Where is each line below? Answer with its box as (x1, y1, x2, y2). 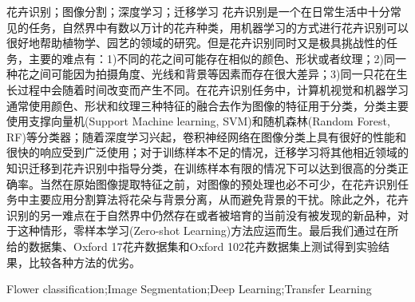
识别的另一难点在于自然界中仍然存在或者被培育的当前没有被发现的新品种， (6, 206, 397, 223)
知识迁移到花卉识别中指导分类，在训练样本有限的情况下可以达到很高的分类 (6, 159, 397, 176)
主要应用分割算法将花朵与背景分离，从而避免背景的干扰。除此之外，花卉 (28, 191, 409, 208)
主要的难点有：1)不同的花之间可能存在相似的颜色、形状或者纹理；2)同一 (28, 50, 406, 66)
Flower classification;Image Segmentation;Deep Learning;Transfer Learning (6, 280, 372, 297)
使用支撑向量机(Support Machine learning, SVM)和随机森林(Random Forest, (6, 113, 390, 129)
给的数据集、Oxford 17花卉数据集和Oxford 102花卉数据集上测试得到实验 (6, 237, 379, 254)
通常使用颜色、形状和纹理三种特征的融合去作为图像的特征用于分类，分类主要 (6, 97, 409, 113)
